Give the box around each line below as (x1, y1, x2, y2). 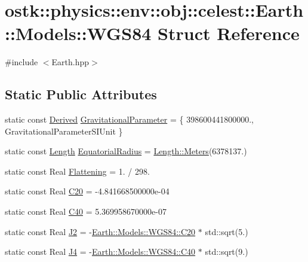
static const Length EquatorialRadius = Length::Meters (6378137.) (5, 145, 247, 157)
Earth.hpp (51, 56, 90, 68)
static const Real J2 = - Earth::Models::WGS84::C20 (5, 225, 196, 237)
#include (5, 56, 38, 68)
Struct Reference (158, 21, 300, 45)
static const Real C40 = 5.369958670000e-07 (5, 205, 167, 218)
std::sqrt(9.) (205, 245, 248, 258)
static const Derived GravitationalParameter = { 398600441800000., (5, 113, 254, 126)
